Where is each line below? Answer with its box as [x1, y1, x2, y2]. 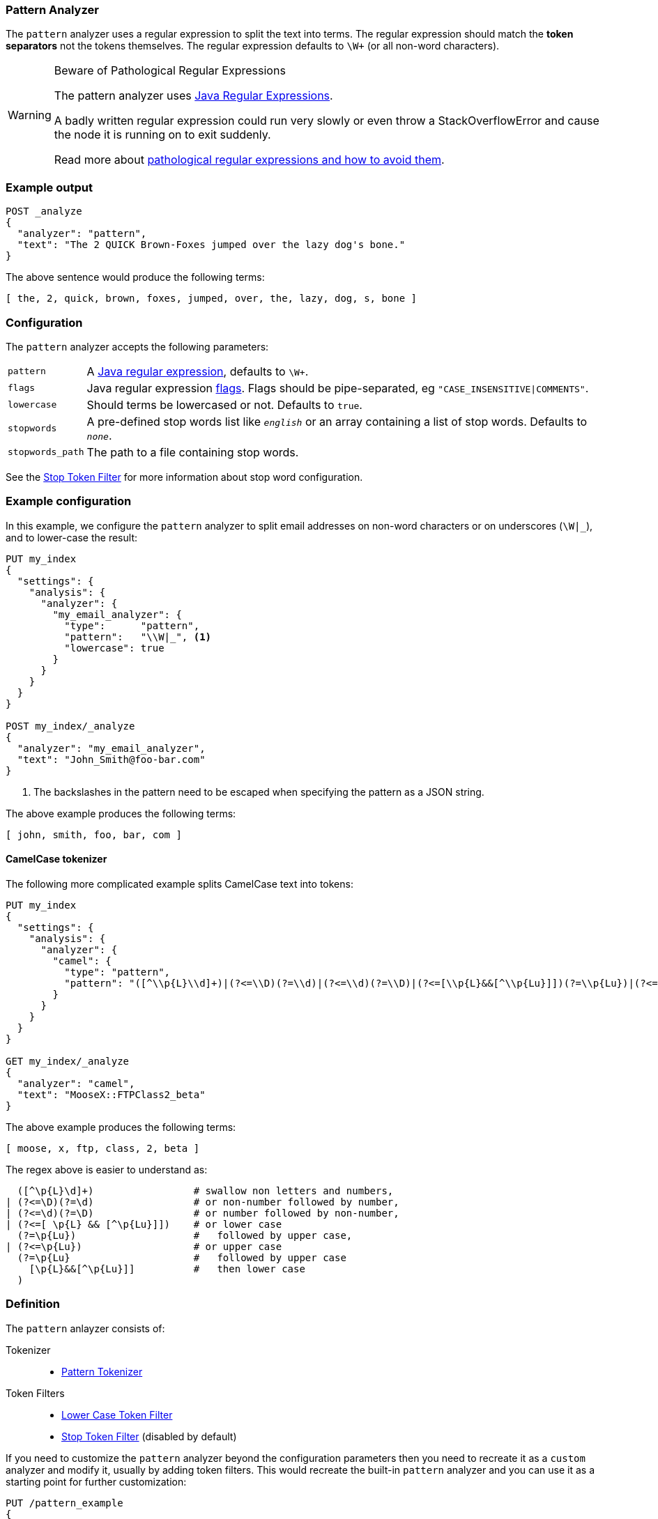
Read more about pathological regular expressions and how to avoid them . [54, 153, 445, 167]
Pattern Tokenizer [61, 1365, 143, 1378]
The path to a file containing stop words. [86, 445, 299, 459]
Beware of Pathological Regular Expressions [54, 63, 286, 78]
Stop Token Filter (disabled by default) [61, 1430, 237, 1442]
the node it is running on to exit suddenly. [54, 128, 271, 142]
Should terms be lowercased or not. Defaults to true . [86, 397, 362, 412]
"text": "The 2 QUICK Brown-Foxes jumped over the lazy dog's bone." [17, 239, 406, 251]
